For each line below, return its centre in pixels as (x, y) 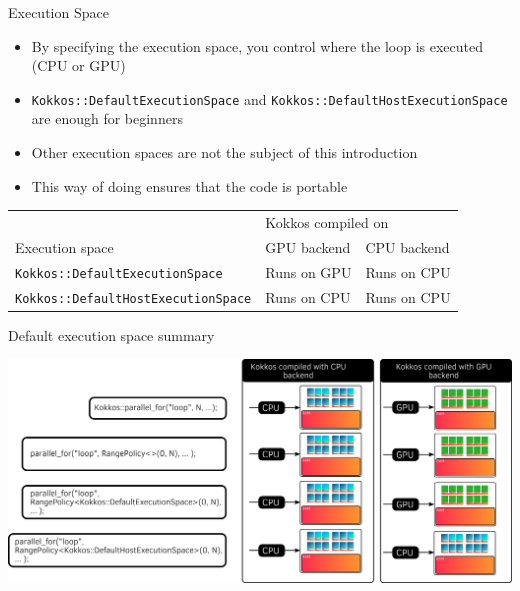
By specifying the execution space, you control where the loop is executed (257, 45)
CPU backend (407, 246)
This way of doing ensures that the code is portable (189, 185)
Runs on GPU (308, 271)
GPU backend (308, 246)
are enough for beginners (107, 118)
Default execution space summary (111, 334)
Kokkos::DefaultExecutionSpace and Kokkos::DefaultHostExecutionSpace (269, 98)
